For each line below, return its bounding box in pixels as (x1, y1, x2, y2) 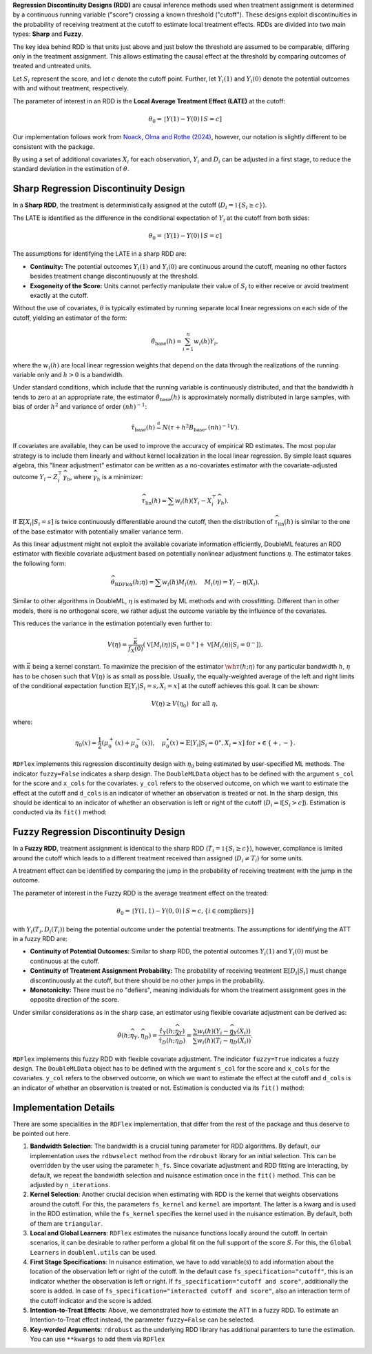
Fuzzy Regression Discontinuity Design (12, 826, 185, 838)
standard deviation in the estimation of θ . (12, 165, 130, 173)
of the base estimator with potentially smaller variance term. (12, 527, 183, 536)
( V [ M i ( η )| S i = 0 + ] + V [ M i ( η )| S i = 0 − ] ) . (143, 640, 263, 651)
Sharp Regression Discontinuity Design (12, 183, 185, 194)
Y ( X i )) (233, 1027, 251, 1037)
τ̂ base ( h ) (131, 424, 155, 434)
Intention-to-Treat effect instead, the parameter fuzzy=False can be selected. (30, 1315, 255, 1324)
